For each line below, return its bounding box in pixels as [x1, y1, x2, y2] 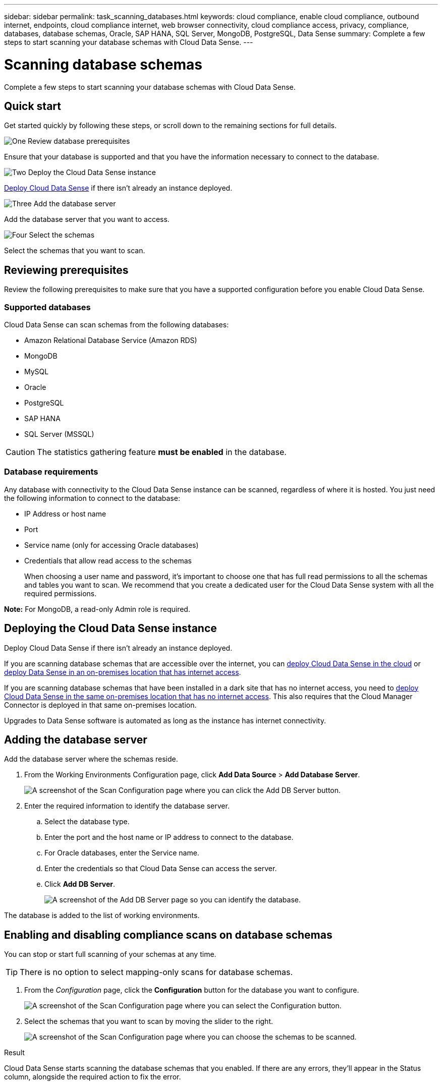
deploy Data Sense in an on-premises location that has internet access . [4, 667, 241, 676]
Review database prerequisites [28, 137, 130, 146]
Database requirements [4, 467, 98, 477]
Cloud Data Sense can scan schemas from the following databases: [4, 320, 229, 329]
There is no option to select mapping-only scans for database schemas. [20, 967, 293, 978]
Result [4, 1048, 25, 1057]
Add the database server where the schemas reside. [4, 755, 178, 764]
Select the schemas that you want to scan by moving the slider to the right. [24, 1017, 273, 1026]
